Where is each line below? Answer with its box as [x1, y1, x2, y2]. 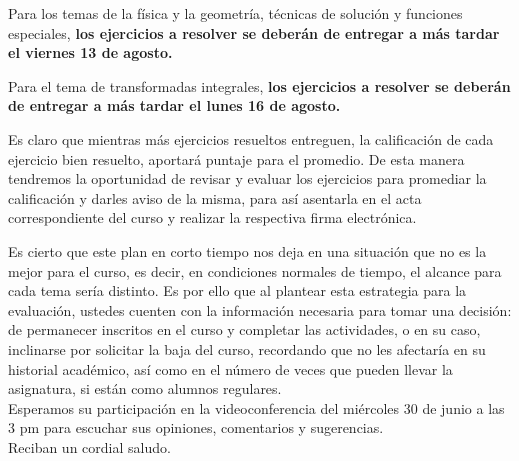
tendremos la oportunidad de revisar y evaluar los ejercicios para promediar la [8, 168, 487, 189]
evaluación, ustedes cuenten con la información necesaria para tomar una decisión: [8, 299, 512, 320]
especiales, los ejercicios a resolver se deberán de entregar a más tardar [8, 22, 500, 43]
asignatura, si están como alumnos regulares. [8, 378, 282, 399]
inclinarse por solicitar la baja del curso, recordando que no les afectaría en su [8, 338, 486, 359]
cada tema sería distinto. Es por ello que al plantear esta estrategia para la [8, 280, 467, 301]
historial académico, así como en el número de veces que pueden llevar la [8, 358, 453, 379]
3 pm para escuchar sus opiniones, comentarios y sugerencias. [8, 417, 384, 438]
